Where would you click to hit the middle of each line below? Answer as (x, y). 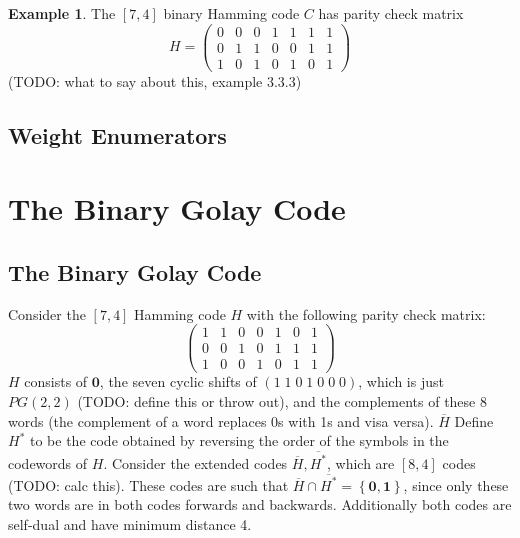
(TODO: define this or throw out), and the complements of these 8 (282, 401)
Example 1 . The (62, 13)
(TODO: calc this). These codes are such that (148, 484)
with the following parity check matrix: (366, 313)
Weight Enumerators (117, 134)
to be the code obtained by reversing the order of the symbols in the (239, 440)
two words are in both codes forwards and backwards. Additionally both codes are (260, 504)
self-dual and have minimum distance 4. (130, 524)
